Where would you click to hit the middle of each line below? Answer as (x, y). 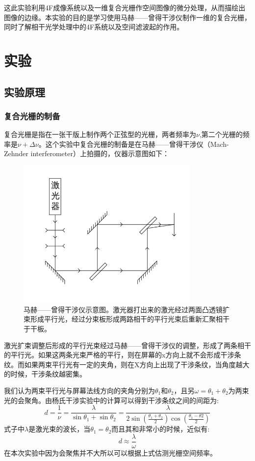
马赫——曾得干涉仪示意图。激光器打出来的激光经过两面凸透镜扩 (127, 309)
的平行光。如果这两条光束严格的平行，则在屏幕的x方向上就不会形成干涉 (119, 355)
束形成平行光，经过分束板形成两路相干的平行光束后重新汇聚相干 (127, 319)
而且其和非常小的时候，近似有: (161, 429)
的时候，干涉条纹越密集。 (45, 374)
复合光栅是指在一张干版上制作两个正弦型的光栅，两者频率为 (100, 134)
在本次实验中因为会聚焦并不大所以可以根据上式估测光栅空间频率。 (110, 452)
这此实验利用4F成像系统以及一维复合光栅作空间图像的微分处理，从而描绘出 (125, 7)
